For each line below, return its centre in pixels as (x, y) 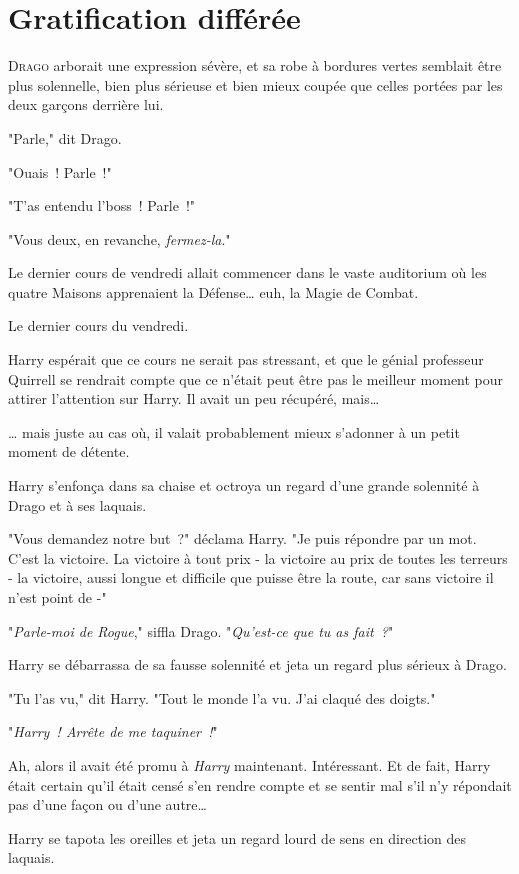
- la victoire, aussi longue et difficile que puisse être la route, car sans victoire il (251, 577)
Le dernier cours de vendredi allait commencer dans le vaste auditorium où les (247, 272)
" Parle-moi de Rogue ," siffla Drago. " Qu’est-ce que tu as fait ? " (201, 630)
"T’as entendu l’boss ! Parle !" (102, 205)
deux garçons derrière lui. (86, 104)
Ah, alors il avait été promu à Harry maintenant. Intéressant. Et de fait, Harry (249, 764)
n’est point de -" (57, 597)
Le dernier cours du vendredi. (98, 325)
